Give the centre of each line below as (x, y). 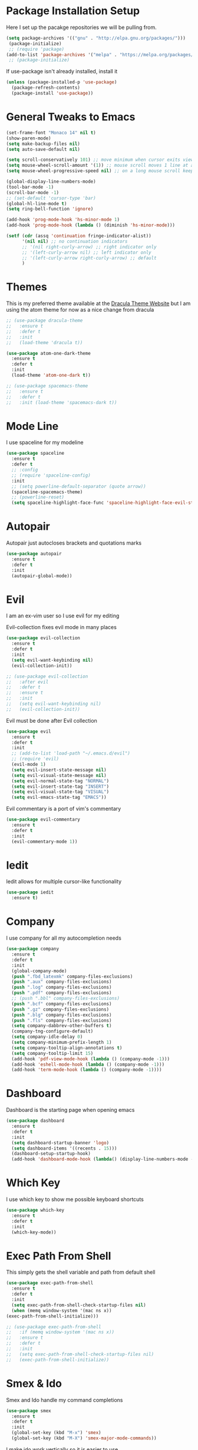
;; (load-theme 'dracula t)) (44, 342)
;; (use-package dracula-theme (44, 321)
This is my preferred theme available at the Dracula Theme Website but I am (98, 303)
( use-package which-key (35, 1211)
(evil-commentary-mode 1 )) (44, 841)
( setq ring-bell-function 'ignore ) (50, 209)
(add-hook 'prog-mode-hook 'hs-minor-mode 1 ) (63, 220)
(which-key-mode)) (34, 1232)
